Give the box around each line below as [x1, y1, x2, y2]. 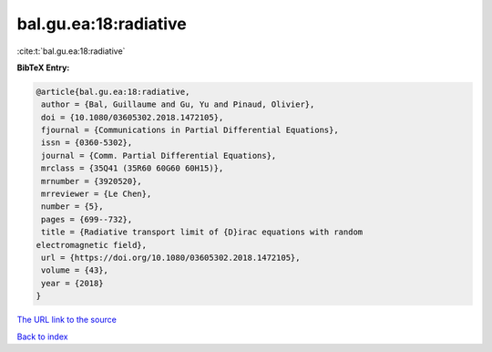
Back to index [16, 331, 68, 342]
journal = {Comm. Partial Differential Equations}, [41, 150, 277, 160]
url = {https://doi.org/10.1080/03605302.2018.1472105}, [41, 253, 301, 263]
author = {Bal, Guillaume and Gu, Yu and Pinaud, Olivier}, [41, 99, 315, 109]
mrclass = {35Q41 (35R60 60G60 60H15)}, [41, 163, 224, 173]
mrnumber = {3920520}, [41, 176, 143, 186]
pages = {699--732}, [41, 214, 133, 224]
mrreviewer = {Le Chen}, [41, 189, 152, 200]
